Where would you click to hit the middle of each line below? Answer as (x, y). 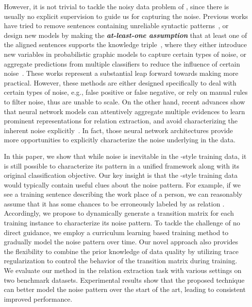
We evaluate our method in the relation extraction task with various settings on (123, 270)
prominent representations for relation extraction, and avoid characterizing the (121, 121)
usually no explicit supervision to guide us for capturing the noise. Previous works (126, 16)
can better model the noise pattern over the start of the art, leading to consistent (125, 289)
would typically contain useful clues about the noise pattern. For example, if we (122, 184)
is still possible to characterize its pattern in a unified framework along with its (122, 165)
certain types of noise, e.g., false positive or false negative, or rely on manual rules (126, 92)
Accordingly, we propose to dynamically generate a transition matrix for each (119, 213)
